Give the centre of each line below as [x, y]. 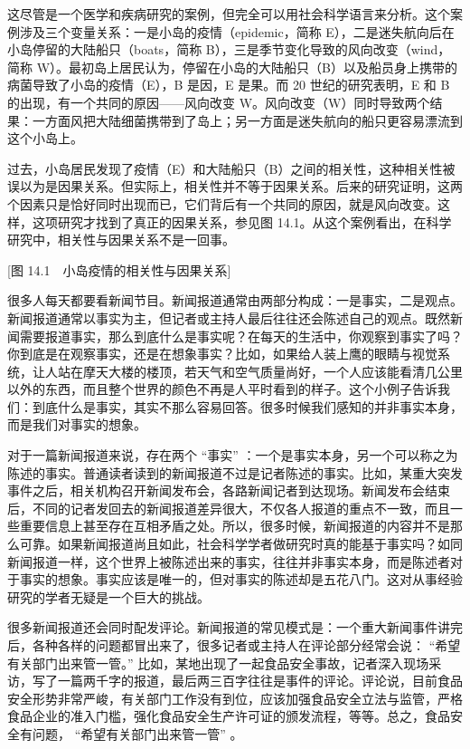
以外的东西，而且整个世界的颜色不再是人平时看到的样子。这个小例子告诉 [222, 389]
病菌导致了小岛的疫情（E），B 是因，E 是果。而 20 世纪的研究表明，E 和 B [229, 85]
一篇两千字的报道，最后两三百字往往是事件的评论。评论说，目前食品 [260, 681]
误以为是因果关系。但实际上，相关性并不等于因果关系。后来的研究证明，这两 [235, 186]
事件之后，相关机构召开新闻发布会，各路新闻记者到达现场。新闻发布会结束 [229, 490]
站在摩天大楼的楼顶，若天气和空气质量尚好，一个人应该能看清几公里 [260, 371]
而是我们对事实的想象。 [77, 424]
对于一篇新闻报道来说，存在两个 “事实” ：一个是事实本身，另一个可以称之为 [233, 455]
